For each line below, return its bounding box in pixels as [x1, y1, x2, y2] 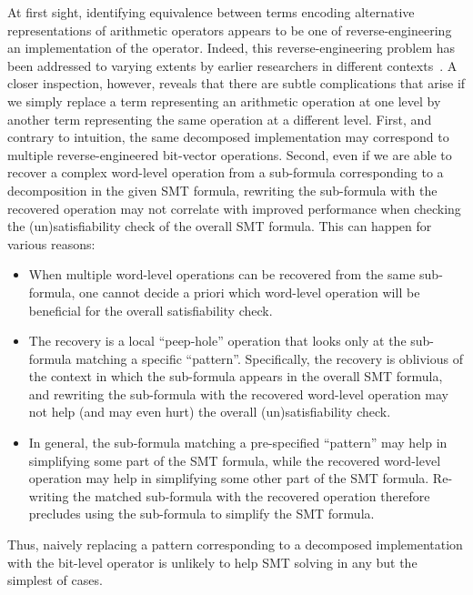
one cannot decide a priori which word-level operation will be [79, 282, 420, 301]
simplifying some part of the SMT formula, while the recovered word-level [28, 450, 441, 469]
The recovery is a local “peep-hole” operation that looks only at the [28, 331, 407, 350]
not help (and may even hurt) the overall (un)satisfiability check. [28, 402, 391, 421]
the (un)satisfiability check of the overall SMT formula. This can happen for [7, 217, 432, 236]
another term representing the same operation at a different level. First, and [7, 109, 432, 128]
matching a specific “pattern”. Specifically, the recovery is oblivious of [75, 348, 463, 368]
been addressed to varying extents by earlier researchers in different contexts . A [7, 55, 458, 75]
